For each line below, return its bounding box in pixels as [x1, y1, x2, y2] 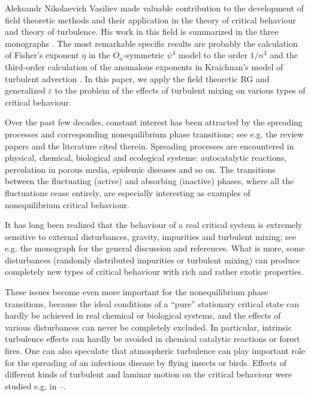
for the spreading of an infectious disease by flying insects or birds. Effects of [5, 356, 286, 368]
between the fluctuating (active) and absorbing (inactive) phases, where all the [5, 175, 294, 187]
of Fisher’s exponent [5, 49, 79, 61]
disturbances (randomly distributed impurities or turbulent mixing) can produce [5, 253, 300, 266]
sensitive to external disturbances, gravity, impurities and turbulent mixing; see [5, 230, 297, 242]
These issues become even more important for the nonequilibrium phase [5, 286, 268, 298]
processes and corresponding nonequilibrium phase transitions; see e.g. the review [5, 127, 304, 140]
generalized [5, 84, 46, 97]
